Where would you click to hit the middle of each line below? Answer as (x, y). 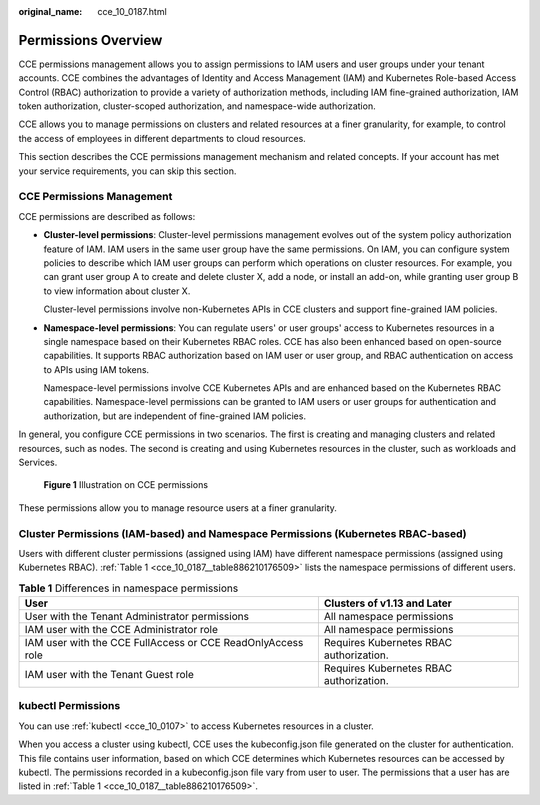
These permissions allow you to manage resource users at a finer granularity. (177, 507)
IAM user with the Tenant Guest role (109, 675)
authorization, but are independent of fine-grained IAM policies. (175, 416)
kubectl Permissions (69, 706)
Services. (38, 462)
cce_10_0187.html (132, 11)
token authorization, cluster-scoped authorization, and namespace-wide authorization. (197, 106)
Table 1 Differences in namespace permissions (128, 588)
